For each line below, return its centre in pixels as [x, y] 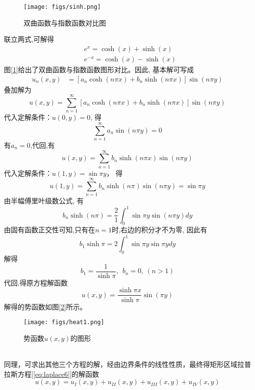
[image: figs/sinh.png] [62, 7]
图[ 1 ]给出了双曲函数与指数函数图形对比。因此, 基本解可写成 [99, 69]
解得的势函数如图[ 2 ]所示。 [45, 306]
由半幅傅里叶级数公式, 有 [44, 201]
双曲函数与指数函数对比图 [65, 22]
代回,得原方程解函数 [36, 282]
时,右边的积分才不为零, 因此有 [159, 230]
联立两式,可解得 [29, 39]
